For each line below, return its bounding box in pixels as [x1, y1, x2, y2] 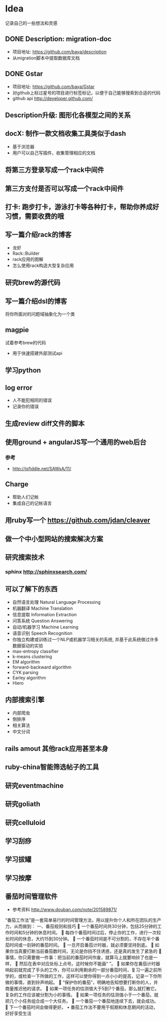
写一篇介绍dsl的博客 [5, 297, 67, 305]
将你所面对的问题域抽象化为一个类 [5, 311, 75, 317]
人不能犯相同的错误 [12, 397, 52, 403]
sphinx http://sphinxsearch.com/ [5, 568, 87, 575]
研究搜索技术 [5, 553, 45, 562]
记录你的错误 [12, 403, 39, 409]
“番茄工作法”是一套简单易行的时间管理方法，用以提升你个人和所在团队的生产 [5, 917, 162, 923]
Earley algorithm [12, 675, 46, 681]
